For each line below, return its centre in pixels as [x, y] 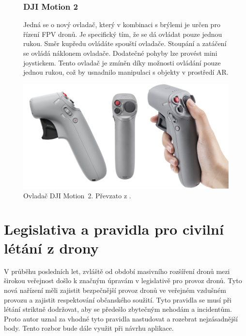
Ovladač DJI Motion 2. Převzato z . [77, 195]
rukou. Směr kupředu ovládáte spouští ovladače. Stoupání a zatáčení [125, 43]
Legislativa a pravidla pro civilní [114, 229]
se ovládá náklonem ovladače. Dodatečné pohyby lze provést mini [120, 53]
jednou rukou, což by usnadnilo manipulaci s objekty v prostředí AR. [126, 72]
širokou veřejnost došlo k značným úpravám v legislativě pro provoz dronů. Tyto [123, 280]
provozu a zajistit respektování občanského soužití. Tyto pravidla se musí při [118, 299]
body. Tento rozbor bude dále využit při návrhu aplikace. [89, 328]
